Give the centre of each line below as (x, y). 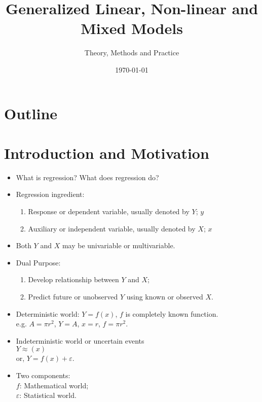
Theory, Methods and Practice (132, 53)
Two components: (43, 375)
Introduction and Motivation (107, 153)
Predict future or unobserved (73, 296)
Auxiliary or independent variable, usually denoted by (112, 228)
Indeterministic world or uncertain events (80, 340)
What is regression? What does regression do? (87, 177)
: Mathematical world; (54, 385)
